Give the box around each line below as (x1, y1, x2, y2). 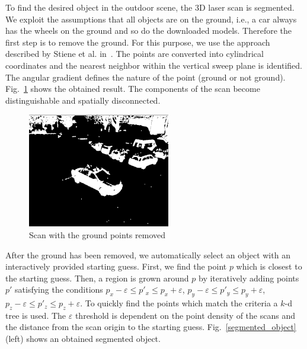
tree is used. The (5, 309, 66, 321)
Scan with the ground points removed (29, 228, 166, 241)
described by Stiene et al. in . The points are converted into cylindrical (5, 47, 264, 60)
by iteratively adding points (199, 271, 299, 284)
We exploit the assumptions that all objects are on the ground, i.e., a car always (5, 12, 297, 25)
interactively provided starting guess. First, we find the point (5, 260, 227, 273)
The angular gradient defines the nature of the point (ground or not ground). (5, 71, 286, 83)
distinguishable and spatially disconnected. (5, 94, 161, 106)
